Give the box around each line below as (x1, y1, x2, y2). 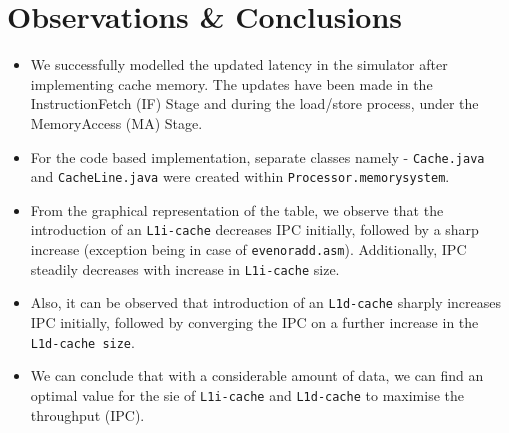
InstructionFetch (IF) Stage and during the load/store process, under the (30, 93, 479, 114)
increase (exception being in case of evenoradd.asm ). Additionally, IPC (30, 239, 467, 260)
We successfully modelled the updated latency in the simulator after (30, 54, 448, 75)
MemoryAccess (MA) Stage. (30, 112, 203, 133)
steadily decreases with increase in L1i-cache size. (30, 258, 340, 279)
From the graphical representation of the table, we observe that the (30, 199, 444, 220)
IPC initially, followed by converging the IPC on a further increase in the (30, 312, 479, 333)
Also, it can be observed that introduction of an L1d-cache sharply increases (30, 292, 502, 313)
